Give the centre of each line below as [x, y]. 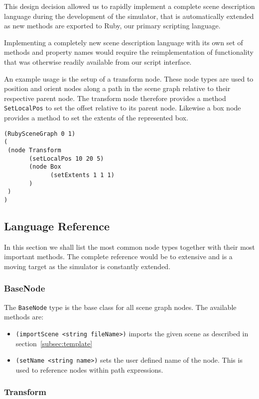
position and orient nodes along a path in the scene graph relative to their [117, 88]
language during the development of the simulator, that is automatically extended [129, 16]
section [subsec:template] [54, 343]
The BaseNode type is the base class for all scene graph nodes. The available [120, 307]
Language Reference [57, 226]
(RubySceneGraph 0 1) [40, 134]
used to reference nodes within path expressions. [89, 369]
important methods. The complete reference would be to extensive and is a [118, 256]
